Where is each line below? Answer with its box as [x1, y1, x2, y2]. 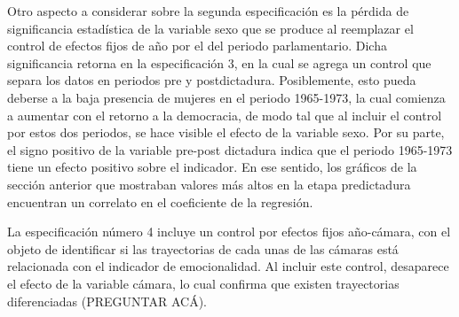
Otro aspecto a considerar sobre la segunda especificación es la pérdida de [7, 2, 409, 19]
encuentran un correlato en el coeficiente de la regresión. [7, 192, 313, 211]
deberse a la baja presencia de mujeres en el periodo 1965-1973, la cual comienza [7, 88, 446, 106]
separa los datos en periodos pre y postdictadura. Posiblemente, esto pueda [7, 71, 416, 89]
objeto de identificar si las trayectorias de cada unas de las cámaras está [7, 239, 399, 258]
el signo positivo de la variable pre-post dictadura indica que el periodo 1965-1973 [7, 140, 453, 158]
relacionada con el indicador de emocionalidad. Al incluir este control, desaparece [7, 257, 449, 275]
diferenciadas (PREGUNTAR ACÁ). [7, 291, 208, 310]
